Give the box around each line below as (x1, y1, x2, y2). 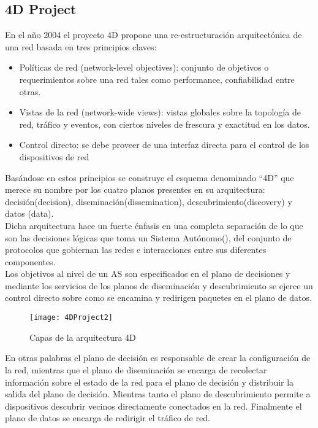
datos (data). (5, 207, 54, 220)
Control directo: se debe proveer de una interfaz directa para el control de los (19, 138, 309, 151)
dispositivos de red (19, 150, 89, 163)
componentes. (5, 255, 56, 268)
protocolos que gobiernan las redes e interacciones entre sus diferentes (5, 243, 267, 256)
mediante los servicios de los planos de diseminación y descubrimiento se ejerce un (5, 279, 313, 292)
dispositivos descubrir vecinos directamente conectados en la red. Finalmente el (5, 399, 302, 412)
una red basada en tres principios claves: (5, 40, 157, 53)
